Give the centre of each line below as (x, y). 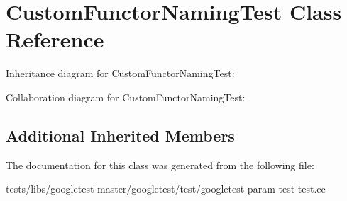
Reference (55, 39)
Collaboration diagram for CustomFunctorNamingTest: (126, 97)
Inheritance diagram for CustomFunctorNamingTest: (120, 73)
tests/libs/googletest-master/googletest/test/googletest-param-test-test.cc (166, 189)
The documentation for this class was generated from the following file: (160, 165)
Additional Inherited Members (120, 135)
